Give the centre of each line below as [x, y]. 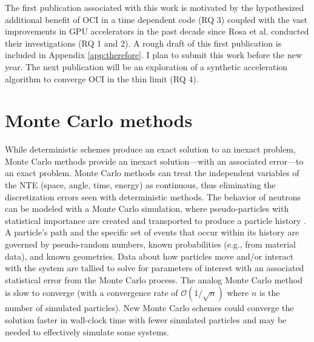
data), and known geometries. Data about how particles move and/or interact [149, 256]
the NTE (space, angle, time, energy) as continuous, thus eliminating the [140, 185]
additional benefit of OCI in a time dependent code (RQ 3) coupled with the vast [156, 19]
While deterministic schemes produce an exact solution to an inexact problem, [150, 149]
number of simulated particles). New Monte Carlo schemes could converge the [149, 308]
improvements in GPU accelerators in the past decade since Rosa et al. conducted [157, 31]
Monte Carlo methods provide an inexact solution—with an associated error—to [154, 161]
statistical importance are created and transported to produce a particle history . [155, 220]
